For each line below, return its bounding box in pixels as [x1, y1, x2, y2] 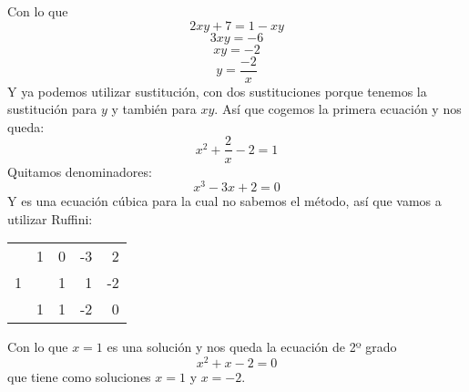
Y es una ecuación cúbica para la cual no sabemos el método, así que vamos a [7, 191, 442, 211]
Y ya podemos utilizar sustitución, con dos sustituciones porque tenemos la [7, 81, 427, 100]
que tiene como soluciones [7, 367, 151, 387]
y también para [111, 99, 197, 119]
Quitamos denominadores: [7, 161, 152, 181]
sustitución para [7, 99, 97, 119]
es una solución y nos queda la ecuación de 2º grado [107, 337, 397, 356]
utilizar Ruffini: [7, 209, 93, 228]
